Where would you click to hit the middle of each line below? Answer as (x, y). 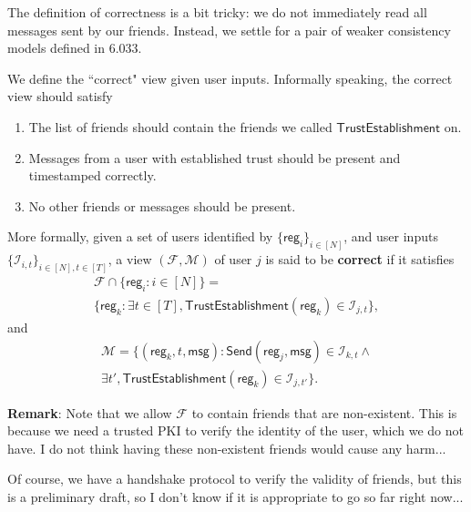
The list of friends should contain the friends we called (180, 126)
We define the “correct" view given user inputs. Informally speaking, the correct (230, 78)
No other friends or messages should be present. (162, 205)
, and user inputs (391, 236)
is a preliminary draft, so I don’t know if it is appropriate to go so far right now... (235, 496)
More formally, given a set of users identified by (140, 236)
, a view (130, 259)
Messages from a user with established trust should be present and (215, 157)
